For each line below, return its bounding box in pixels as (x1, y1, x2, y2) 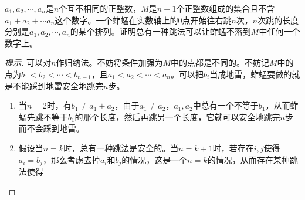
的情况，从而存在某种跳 (207, 153, 298, 165)
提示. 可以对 (5, 56, 51, 69)
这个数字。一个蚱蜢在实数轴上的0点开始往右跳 (55, 13, 232, 26)
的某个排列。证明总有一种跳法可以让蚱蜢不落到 (70, 25, 251, 38)
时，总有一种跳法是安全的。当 (63, 141, 179, 154)
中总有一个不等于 (192, 99, 259, 111)
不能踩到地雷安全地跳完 (12, 79, 103, 91)
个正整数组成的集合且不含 (176, 2, 275, 14)
